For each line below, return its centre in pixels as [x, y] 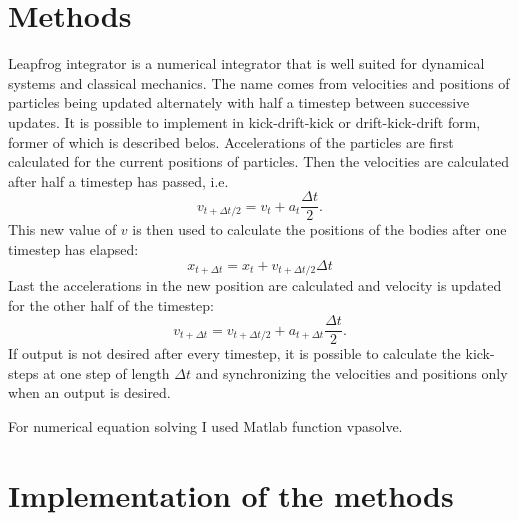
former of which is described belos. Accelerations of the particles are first [231, 141]
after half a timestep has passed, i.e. [118, 180]
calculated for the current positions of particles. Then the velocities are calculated [258, 161]
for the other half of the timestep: [111, 304]
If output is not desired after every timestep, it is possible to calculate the [234, 353]
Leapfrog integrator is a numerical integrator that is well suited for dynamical [246, 63]
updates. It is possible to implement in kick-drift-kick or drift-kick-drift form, [244, 121]
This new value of [62, 229]
